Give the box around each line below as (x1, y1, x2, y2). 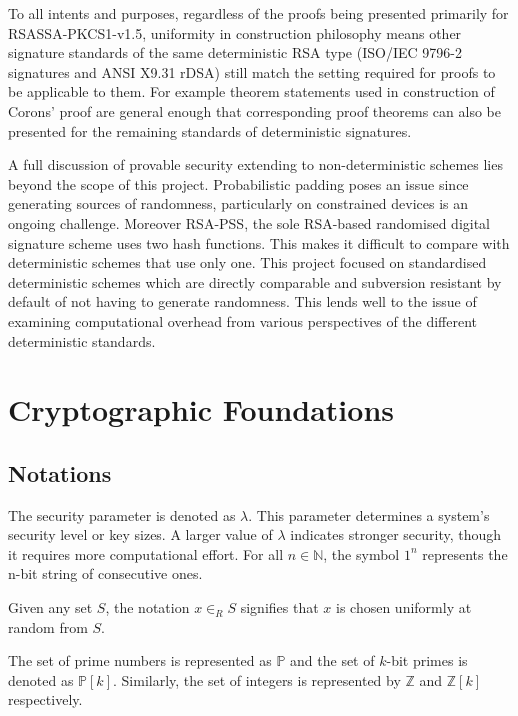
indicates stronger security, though (290, 524, 502, 545)
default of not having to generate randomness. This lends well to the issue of (8, 291, 477, 312)
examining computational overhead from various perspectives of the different (8, 310, 478, 331)
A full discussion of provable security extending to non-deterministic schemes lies (8, 154, 503, 175)
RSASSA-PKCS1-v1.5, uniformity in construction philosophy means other (8, 22, 462, 43)
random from (8, 616, 88, 637)
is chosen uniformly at (335, 597, 472, 618)
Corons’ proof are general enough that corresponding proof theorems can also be (8, 100, 501, 121)
